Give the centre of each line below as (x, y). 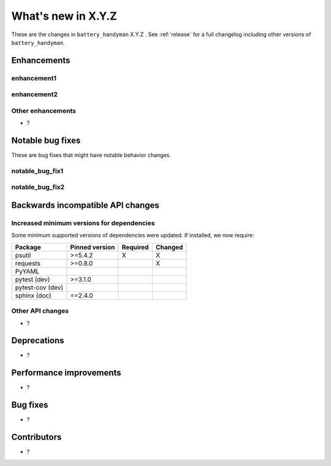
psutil (23, 255)
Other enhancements (44, 110)
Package (28, 247)
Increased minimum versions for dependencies (83, 223)
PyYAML (27, 271)
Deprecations (38, 341)
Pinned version (93, 247)
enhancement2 (35, 94)
